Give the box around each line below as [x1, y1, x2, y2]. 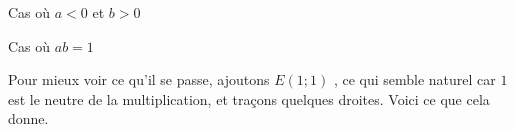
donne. [8, 108, 49, 129]
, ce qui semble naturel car [333, 69, 496, 90]
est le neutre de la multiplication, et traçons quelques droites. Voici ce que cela [8, 88, 490, 109]
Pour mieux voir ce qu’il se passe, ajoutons [8, 69, 270, 90]
